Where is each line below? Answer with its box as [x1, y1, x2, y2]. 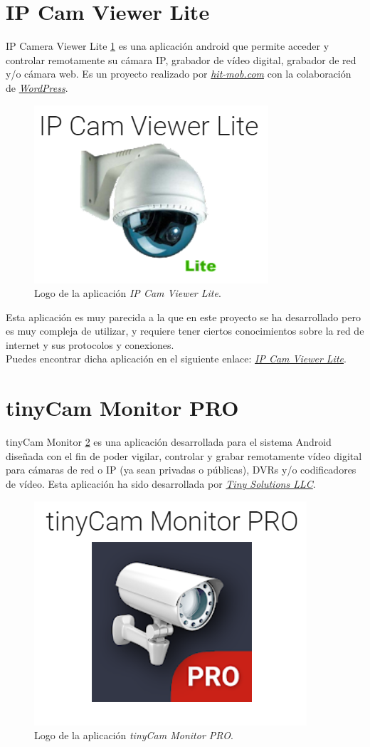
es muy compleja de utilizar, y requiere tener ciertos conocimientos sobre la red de [6, 323, 364, 338]
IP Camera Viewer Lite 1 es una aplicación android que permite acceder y [6, 38, 329, 53]
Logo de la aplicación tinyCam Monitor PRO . [34, 728, 233, 743]
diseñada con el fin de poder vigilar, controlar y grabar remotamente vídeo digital [6, 448, 362, 463]
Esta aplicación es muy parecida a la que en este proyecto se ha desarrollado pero [6, 309, 361, 324]
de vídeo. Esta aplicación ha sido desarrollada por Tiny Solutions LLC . [6, 476, 316, 491]
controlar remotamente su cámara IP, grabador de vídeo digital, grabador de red [6, 52, 356, 67]
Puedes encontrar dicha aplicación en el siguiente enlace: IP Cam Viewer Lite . [6, 351, 347, 366]
